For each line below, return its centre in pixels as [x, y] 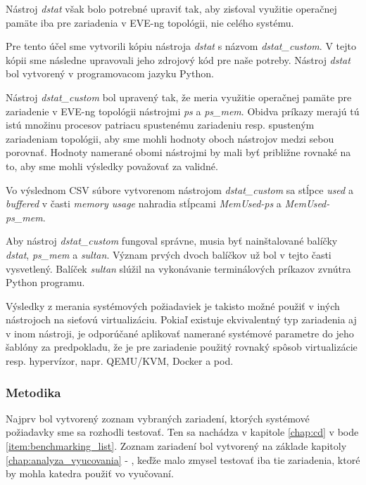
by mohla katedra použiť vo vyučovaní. [90, 473]
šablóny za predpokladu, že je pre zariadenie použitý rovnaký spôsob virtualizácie [182, 347]
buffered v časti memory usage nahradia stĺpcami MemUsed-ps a [144, 203]
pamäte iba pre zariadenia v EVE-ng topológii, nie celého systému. [150, 22]
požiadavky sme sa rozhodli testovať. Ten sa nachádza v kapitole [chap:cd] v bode [182, 432]
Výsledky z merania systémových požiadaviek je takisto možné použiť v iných [173, 305]
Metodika [33, 392]
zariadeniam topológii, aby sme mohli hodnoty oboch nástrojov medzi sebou [170, 138]
